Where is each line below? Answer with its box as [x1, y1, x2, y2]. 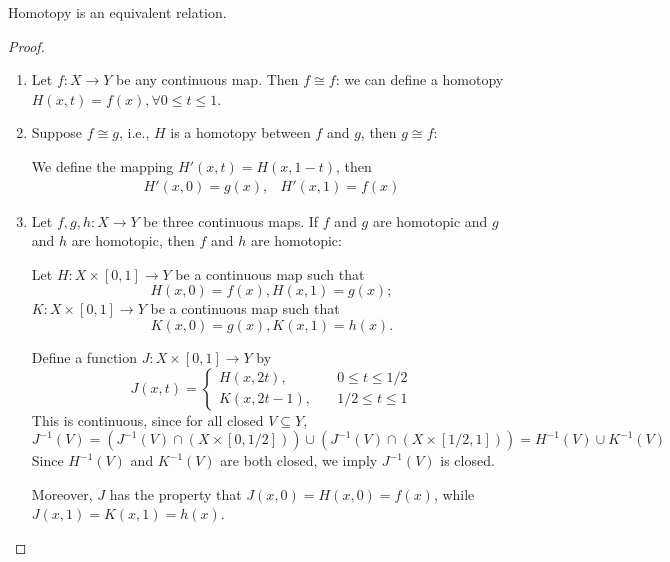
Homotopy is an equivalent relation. [8, 2, 227, 22]
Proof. [8, 35, 45, 56]
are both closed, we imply [220, 450, 378, 471]
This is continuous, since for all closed [31, 409, 264, 430]
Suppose [31, 122, 83, 143]
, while [433, 483, 475, 504]
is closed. [440, 450, 495, 471]
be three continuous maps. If [143, 210, 319, 231]
